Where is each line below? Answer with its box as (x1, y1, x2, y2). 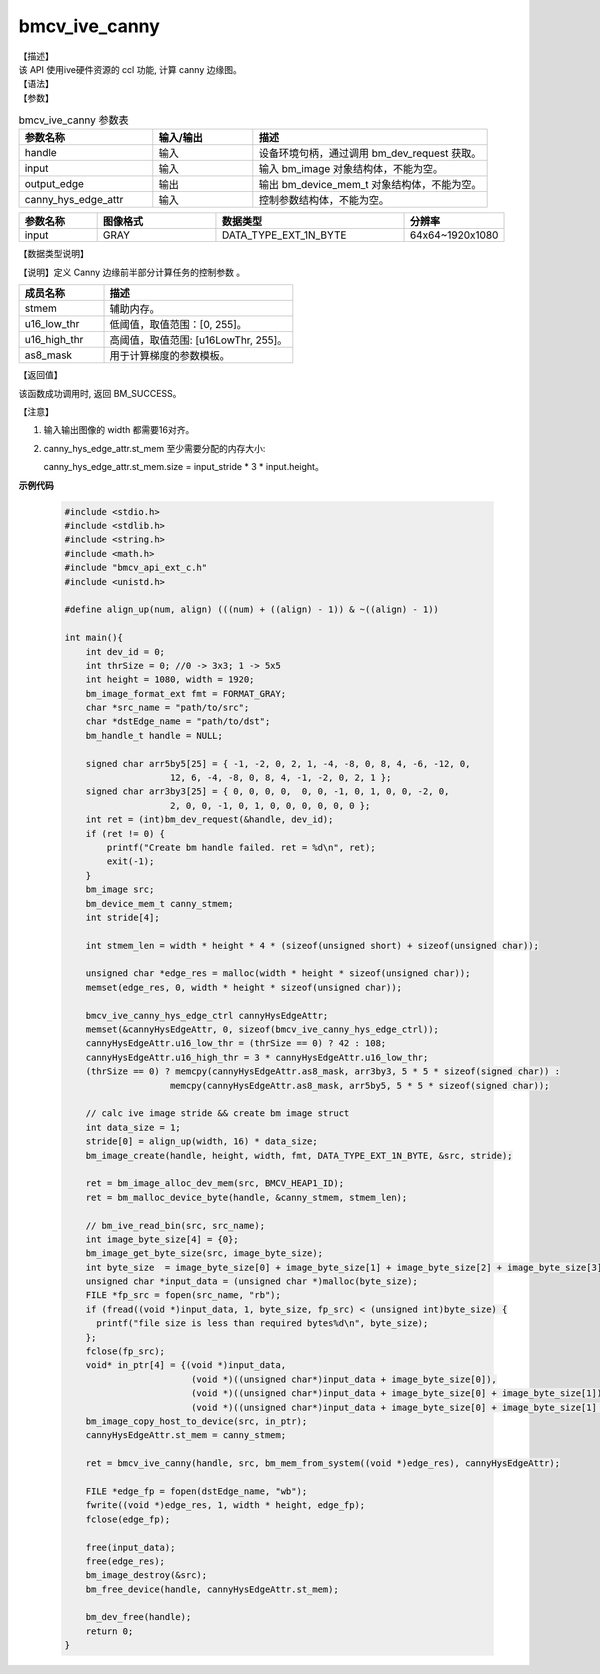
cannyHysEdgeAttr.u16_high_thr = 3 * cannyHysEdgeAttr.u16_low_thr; (85, 1051, 429, 1063)
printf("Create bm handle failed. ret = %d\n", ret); (106, 841, 376, 853)
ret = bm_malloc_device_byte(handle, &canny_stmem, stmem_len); (85, 1191, 408, 1203)
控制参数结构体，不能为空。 (258, 193, 390, 207)
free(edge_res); (85, 1555, 165, 1567)
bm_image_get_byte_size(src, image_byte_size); (85, 1248, 324, 1259)
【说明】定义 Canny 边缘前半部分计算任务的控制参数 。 (18, 266, 246, 278)
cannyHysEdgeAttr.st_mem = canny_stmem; (85, 1430, 287, 1441)
